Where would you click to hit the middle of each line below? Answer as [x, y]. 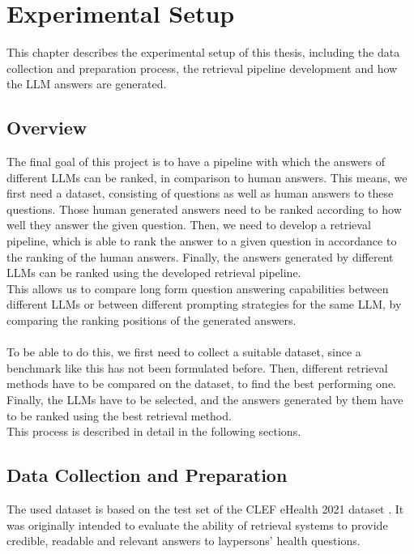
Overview [47, 128]
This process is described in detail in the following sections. [154, 431]
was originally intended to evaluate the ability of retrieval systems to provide [197, 524]
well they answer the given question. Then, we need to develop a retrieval [189, 225]
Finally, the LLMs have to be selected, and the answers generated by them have [205, 400]
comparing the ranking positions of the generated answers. [152, 320]
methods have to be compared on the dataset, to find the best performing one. [202, 384]
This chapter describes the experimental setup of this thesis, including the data [203, 52]
